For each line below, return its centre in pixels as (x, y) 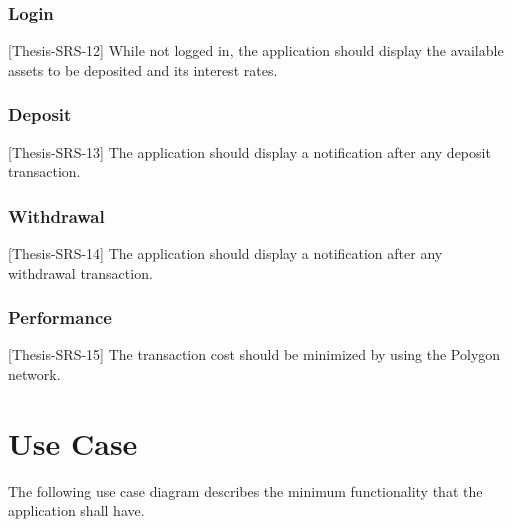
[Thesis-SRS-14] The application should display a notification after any (225, 253)
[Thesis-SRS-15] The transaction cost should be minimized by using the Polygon (254, 354)
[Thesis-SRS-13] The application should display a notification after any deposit (249, 151)
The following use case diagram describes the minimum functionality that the (245, 490)
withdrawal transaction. (80, 272)
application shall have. (76, 510)
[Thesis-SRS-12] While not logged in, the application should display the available (256, 50)
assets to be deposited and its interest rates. (143, 69)
